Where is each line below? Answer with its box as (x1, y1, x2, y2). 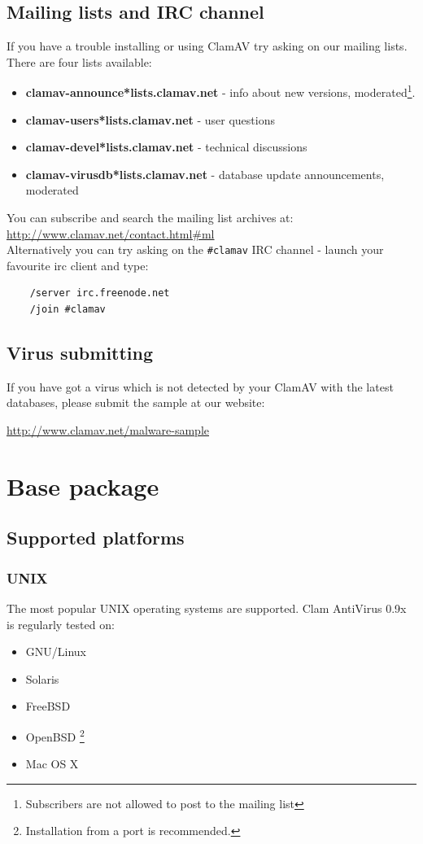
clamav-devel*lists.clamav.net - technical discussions (25, 138, 307, 155)
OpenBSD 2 (25, 725, 85, 745)
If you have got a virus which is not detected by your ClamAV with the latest (7, 378, 394, 395)
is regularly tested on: (7, 615, 115, 632)
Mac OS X (25, 755, 79, 772)
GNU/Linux (25, 643, 86, 660)
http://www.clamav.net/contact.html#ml (7, 225, 215, 242)
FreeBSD (25, 698, 71, 715)
